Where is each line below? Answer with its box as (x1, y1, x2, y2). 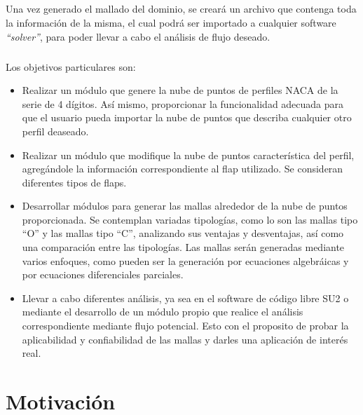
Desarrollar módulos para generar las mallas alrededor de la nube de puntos (22, 198, 348, 213)
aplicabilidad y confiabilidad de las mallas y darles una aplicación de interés (22, 332, 348, 346)
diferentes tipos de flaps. (22, 175, 127, 189)
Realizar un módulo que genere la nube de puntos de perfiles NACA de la (22, 83, 338, 97)
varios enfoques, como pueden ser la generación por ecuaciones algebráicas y (22, 253, 349, 268)
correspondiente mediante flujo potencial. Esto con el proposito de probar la (22, 318, 349, 333)
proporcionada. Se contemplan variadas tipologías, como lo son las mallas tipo (22, 212, 358, 226)
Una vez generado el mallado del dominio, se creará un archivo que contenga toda (6, 1, 357, 16)
